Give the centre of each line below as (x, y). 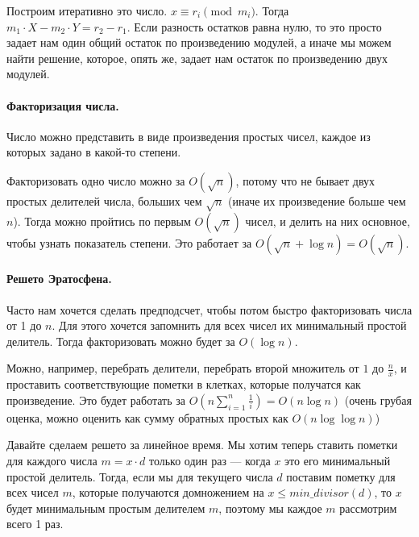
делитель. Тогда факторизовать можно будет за (121, 341)
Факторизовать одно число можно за (96, 180)
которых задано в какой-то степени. (94, 152)
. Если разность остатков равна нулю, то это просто (254, 26)
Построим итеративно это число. (87, 10)
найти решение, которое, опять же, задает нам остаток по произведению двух (197, 58)
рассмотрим (368, 508)
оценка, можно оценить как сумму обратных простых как (147, 417)
